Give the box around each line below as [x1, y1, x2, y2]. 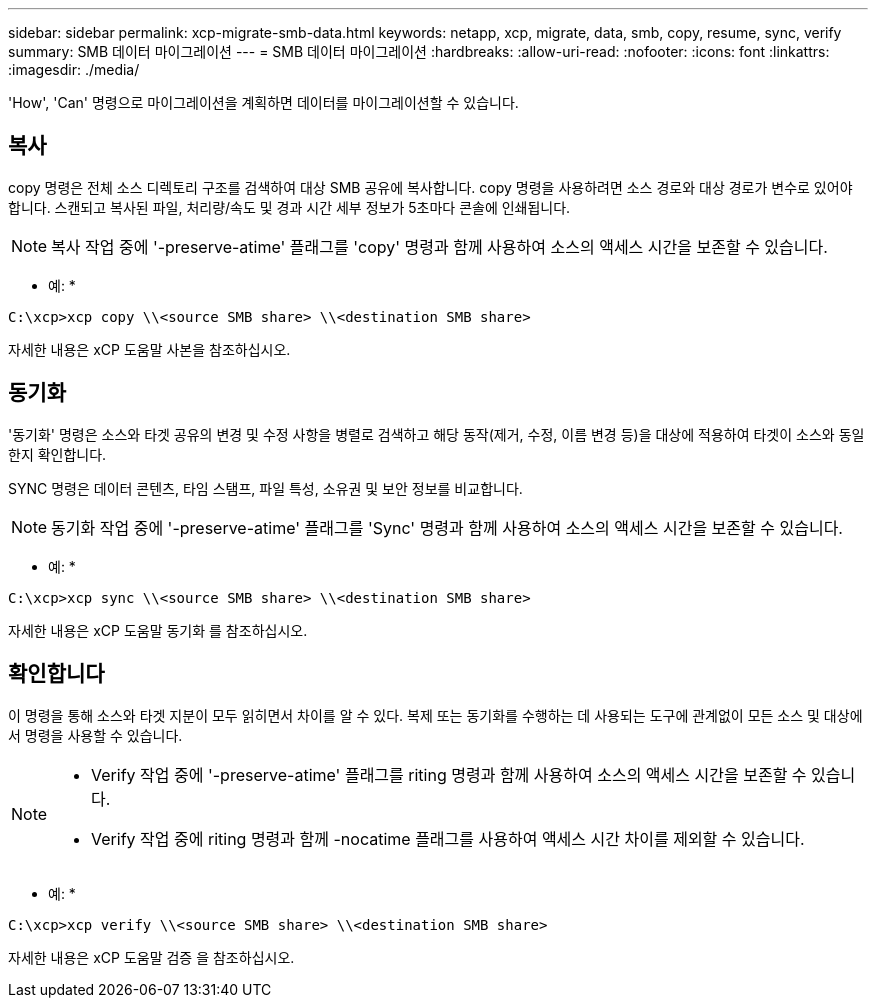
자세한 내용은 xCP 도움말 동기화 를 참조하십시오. [8, 621, 308, 639]
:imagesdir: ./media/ [8, 61, 140, 78]
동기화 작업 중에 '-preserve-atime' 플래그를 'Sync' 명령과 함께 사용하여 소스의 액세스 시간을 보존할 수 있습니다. [51, 517, 843, 538]
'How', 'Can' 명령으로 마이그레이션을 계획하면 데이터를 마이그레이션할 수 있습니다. [8, 94, 519, 111]
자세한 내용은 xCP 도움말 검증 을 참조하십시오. [8, 948, 295, 966]
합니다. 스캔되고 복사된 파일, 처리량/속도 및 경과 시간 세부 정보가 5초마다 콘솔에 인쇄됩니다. [8, 198, 571, 216]
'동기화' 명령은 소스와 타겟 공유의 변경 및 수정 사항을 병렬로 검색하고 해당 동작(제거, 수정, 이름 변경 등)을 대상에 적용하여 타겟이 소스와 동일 [8, 425, 865, 443]
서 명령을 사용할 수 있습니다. [8, 726, 183, 744]
